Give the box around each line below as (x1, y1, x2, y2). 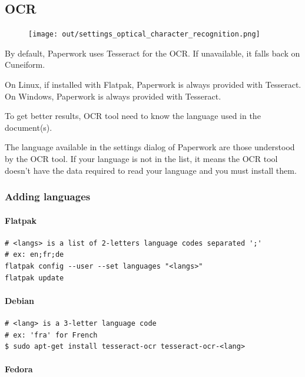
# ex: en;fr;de (5, 250, 64, 259)
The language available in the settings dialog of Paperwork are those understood (5, 141, 295, 153)
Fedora (5, 363, 33, 375)
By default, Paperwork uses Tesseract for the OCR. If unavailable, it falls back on (5, 47, 300, 59)
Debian (5, 294, 34, 306)
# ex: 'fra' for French (5, 330, 98, 339)
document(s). (5, 121, 52, 133)
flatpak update (5, 273, 64, 282)
